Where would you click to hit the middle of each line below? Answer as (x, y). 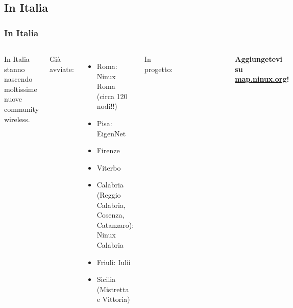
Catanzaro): (115, 224)
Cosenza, (111, 215)
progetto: (159, 69)
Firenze (108, 150)
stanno (15, 69)
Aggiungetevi (259, 59)
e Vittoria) (113, 299)
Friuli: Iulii (114, 262)
